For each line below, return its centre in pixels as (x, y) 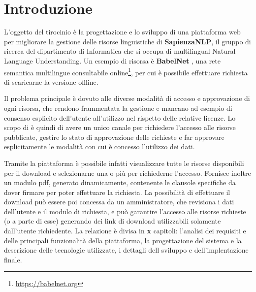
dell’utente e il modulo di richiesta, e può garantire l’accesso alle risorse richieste (125, 211)
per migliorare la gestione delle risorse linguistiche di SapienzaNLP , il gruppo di (128, 41)
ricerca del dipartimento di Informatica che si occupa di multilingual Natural (120, 51)
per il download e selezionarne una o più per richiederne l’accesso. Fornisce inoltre (128, 173)
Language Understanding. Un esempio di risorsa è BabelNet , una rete (112, 60)
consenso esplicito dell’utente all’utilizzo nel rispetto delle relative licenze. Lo (120, 117)
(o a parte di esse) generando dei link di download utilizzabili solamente (112, 221)
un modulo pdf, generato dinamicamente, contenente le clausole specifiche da (120, 182)
